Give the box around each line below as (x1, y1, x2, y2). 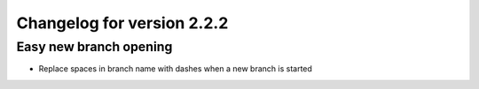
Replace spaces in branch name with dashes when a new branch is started (38, 63, 312, 74)
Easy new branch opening (16, 39, 173, 55)
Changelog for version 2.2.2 (16, 13, 229, 33)
